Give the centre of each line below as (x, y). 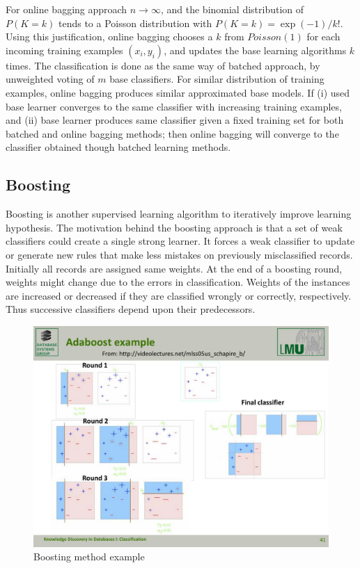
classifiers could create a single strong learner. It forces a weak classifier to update (180, 241)
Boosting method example (89, 557)
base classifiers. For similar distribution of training (217, 79)
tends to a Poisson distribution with (135, 23)
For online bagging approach (66, 9)
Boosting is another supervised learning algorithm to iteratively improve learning (179, 214)
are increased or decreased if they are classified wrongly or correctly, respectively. (179, 295)
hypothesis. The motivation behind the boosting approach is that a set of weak (174, 227)
